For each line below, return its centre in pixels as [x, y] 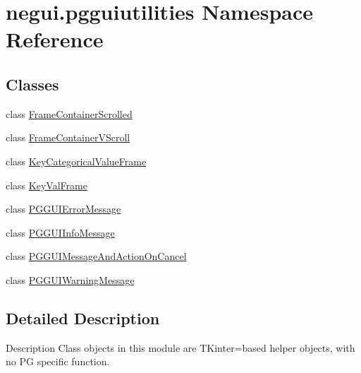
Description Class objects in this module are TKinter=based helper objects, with [180, 347]
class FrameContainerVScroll [68, 137]
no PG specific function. [58, 361]
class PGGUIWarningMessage [70, 279]
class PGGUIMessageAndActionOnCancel [96, 256]
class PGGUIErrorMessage [63, 209]
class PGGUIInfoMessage [60, 232]
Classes [32, 84]
